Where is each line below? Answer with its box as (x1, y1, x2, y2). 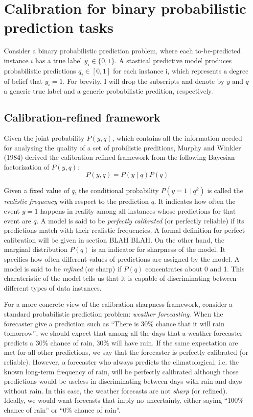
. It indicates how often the (154, 196, 236, 206)
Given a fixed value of (4, 185, 69, 196)
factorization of (4, 161, 49, 172)
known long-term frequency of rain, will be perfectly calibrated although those (4, 366, 239, 376)
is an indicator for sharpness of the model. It (92, 244, 226, 254)
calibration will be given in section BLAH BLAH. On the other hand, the (4, 234, 225, 245)
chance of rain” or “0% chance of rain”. (4, 404, 121, 415)
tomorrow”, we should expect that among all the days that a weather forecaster (4, 328, 243, 338)
